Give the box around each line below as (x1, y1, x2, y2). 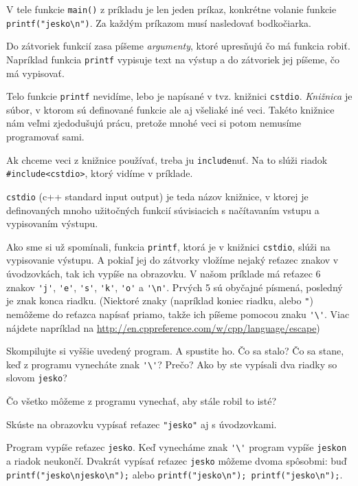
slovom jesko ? (6, 370, 67, 385)
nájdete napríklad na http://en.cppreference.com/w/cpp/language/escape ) (6, 320, 320, 335)
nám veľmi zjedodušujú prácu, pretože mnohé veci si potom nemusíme (6, 116, 302, 130)
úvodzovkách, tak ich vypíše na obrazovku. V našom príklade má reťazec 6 (6, 266, 321, 280)
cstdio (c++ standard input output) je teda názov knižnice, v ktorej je (6, 189, 309, 203)
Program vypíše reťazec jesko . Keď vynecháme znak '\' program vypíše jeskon (6, 440, 347, 454)
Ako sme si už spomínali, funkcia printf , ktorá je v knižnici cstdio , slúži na (6, 239, 331, 253)
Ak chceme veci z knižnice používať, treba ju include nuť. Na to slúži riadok (6, 152, 328, 167)
